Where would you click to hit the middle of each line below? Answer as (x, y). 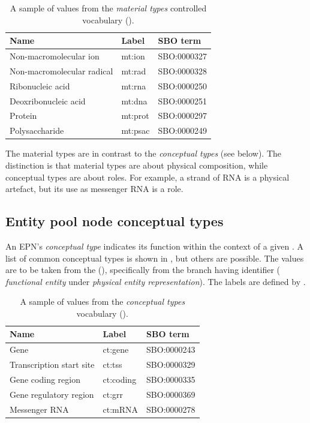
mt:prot (135, 115)
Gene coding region (45, 379)
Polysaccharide (37, 130)
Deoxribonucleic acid (48, 100)
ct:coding (120, 379)
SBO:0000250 (183, 85)
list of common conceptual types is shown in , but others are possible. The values (155, 258)
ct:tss (112, 364)
